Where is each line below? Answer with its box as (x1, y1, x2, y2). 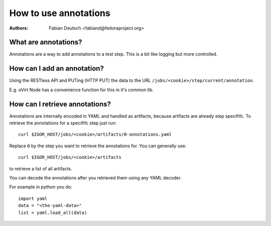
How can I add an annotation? (9, 64, 104, 73)
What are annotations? (9, 38, 82, 47)
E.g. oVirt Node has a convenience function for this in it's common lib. (9, 87, 154, 93)
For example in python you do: (9, 184, 72, 190)
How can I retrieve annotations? (9, 100, 111, 108)
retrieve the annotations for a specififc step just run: (9, 120, 117, 126)
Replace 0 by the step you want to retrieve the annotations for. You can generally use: (9, 143, 187, 149)
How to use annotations (9, 8, 110, 19)
